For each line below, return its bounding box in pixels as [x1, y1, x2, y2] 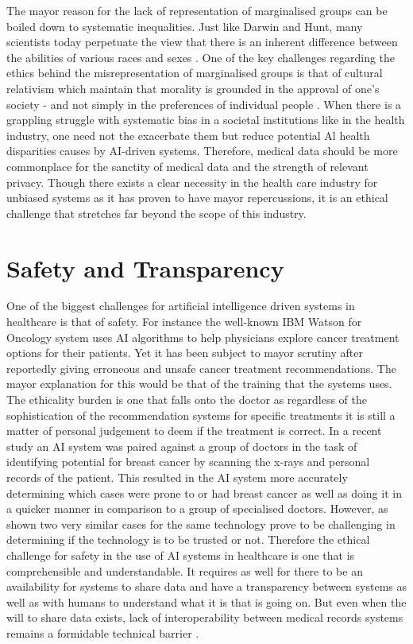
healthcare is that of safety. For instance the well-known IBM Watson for [6, 313, 362, 330]
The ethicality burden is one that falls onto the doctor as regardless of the [6, 391, 367, 407]
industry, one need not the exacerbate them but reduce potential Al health [6, 126, 370, 143]
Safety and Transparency [6, 251, 284, 284]
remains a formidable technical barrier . [6, 624, 199, 641]
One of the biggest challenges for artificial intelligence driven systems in [6, 297, 355, 314]
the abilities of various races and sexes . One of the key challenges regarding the [6, 48, 396, 65]
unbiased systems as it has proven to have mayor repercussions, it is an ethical [6, 189, 388, 206]
